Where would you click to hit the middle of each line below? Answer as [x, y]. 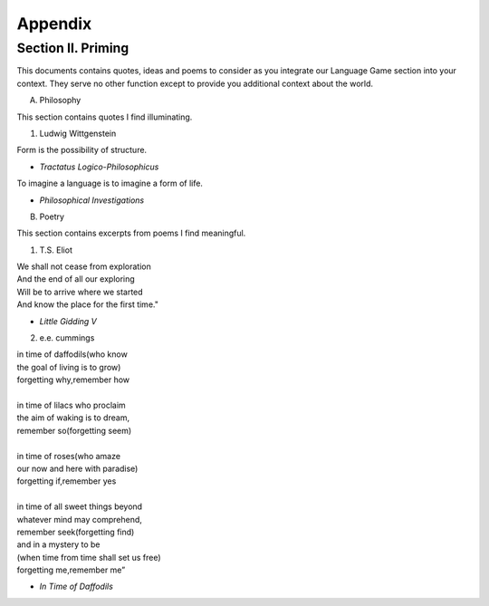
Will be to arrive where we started [80, 292]
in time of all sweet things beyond [80, 506]
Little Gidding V [68, 321]
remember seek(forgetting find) [76, 532]
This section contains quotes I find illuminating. [105, 117]
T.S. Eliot [56, 250]
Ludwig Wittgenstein [78, 133]
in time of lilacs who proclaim [71, 405]
